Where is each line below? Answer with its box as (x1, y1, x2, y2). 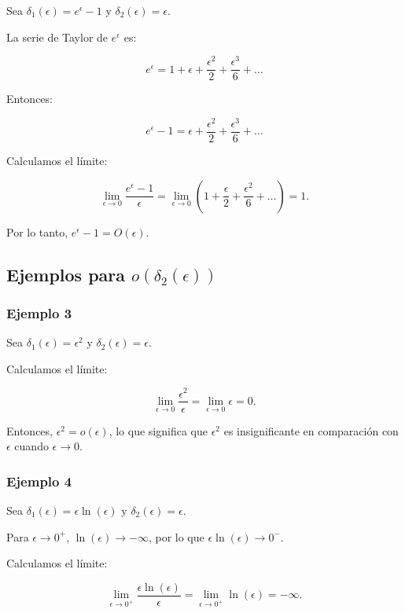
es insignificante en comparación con (223, 422, 399, 439)
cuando (14, 438, 49, 454)
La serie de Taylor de (6, 28, 109, 45)
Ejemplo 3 (6, 303, 72, 322)
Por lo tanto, (6, 223, 68, 240)
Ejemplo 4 (6, 471, 72, 490)
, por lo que (148, 528, 204, 545)
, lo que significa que (109, 422, 208, 439)
